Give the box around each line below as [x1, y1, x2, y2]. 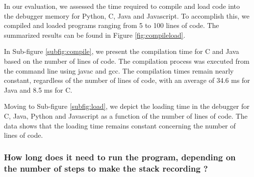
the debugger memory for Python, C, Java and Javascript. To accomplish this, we [4, 10, 250, 21]
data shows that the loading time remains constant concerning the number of [4, 120, 236, 130]
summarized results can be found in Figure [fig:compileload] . [4, 29, 185, 40]
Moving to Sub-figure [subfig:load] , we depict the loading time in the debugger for [4, 101, 250, 111]
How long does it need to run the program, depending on [4, 151, 236, 163]
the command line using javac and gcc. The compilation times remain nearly [4, 65, 234, 76]
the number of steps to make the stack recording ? [4, 162, 208, 174]
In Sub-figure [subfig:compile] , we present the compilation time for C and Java [4, 46, 239, 56]
